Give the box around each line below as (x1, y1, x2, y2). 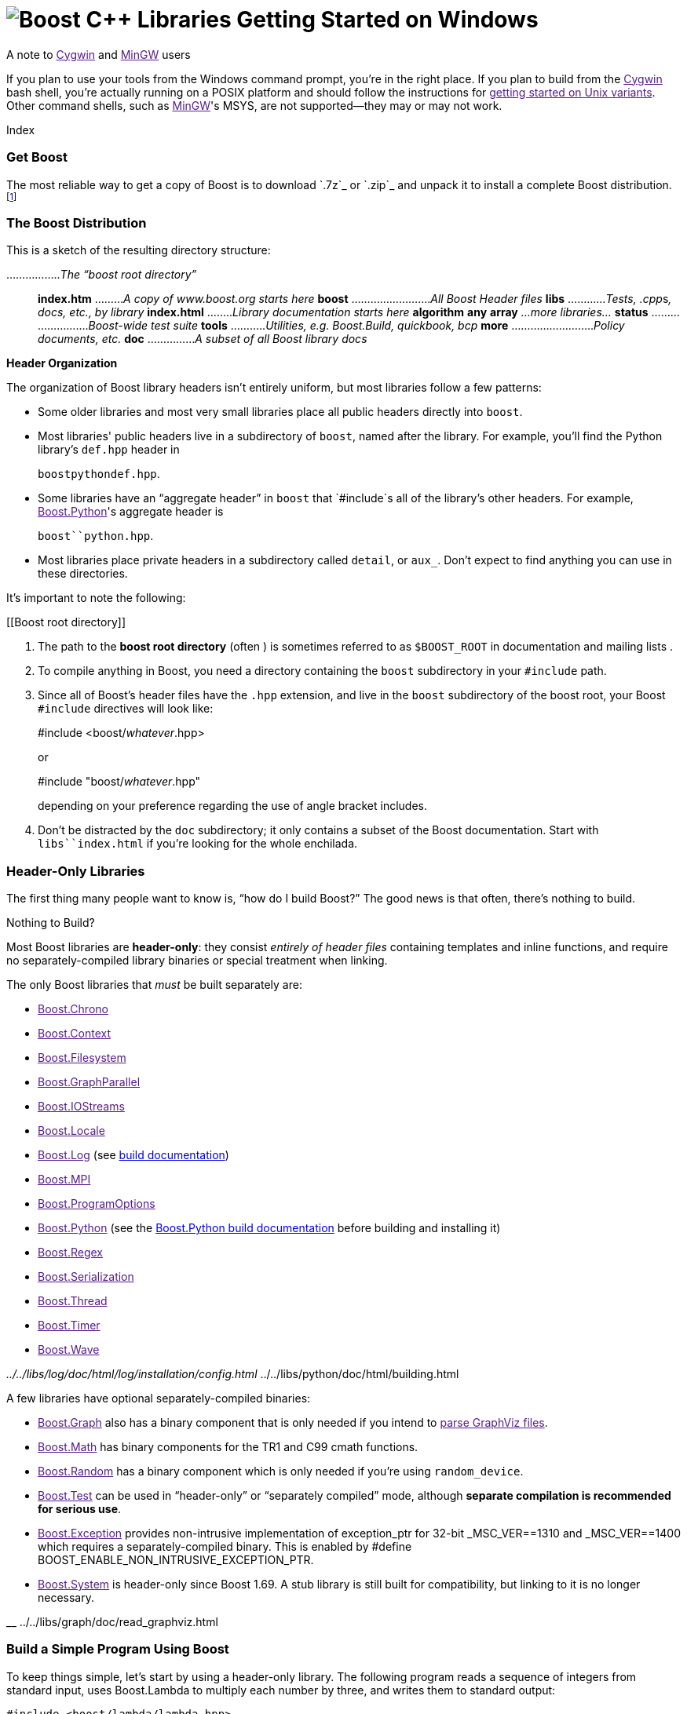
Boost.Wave (38, 1343, 100, 1356)
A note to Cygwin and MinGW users (6, 47, 191, 61)
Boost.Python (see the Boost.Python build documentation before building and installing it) (38, 1221, 501, 1234)
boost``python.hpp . (38, 529, 154, 543)
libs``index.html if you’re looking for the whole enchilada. (38, 837, 358, 851)
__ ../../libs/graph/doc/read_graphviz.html (6, 1615, 218, 1628)
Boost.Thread (38, 1294, 108, 1307)
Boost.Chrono (38, 1002, 108, 1016)
